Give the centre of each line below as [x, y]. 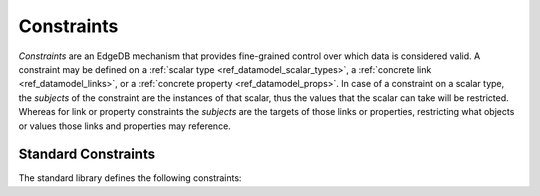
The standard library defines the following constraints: [130, 178]
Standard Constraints [86, 154]
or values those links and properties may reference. [125, 126]
